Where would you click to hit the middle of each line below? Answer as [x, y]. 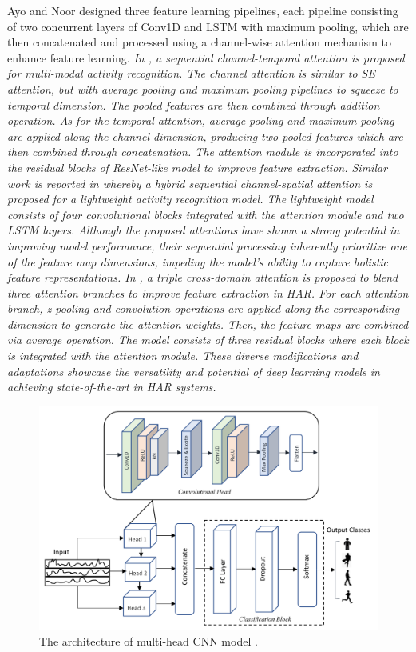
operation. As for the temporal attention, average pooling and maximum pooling [201, 120]
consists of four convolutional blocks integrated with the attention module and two [206, 214]
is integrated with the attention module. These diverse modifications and [183, 356]
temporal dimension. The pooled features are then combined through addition [194, 104]
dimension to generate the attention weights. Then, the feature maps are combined [208, 324]
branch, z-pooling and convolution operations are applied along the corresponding [204, 308]
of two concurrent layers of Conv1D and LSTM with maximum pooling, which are [208, 26]
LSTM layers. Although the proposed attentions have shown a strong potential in [204, 230]
